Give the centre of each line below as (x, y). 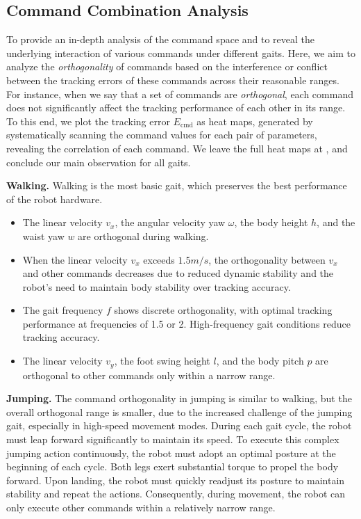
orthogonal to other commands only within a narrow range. (149, 375)
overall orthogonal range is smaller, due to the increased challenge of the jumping (179, 412)
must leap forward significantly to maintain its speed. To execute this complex (173, 439)
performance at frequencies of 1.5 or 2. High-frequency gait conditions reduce (186, 323)
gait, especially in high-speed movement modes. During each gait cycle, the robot (179, 425)
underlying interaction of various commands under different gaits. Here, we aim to (181, 53)
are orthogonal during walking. (143, 235)
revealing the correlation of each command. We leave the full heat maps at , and (177, 148)
